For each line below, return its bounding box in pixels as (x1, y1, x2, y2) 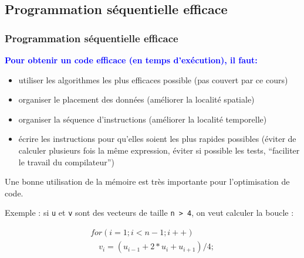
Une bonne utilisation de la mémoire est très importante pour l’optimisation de (5, 175, 290, 188)
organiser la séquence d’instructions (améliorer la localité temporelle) (18, 113, 267, 125)
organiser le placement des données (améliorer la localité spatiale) (18, 93, 255, 106)
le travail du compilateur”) (18, 155, 114, 168)
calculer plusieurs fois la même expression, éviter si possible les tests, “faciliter (18, 144, 300, 156)
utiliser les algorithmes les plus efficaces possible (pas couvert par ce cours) (18, 73, 288, 86)
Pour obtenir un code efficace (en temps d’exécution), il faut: (5, 54, 258, 66)
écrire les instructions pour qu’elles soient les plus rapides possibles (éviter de (18, 133, 296, 145)
